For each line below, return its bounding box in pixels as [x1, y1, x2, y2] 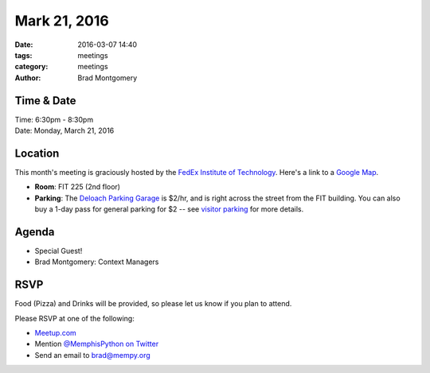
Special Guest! [34, 247, 83, 255]
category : [14, 62, 49, 72]
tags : [14, 50, 33, 60]
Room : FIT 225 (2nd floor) [34, 182, 121, 192]
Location [14, 146, 60, 160]
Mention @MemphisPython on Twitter [34, 339, 159, 349]
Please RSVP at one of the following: [14, 313, 135, 323]
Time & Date [14, 94, 76, 107]
